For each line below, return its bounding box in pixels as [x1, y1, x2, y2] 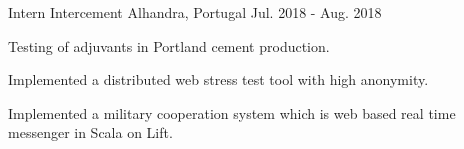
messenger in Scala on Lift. [8, 122, 173, 143]
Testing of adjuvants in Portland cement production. [8, 35, 330, 56]
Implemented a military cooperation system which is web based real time [8, 102, 456, 123]
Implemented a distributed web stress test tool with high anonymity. [8, 69, 429, 90]
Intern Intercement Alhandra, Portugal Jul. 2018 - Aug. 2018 [8, 2, 382, 22]
